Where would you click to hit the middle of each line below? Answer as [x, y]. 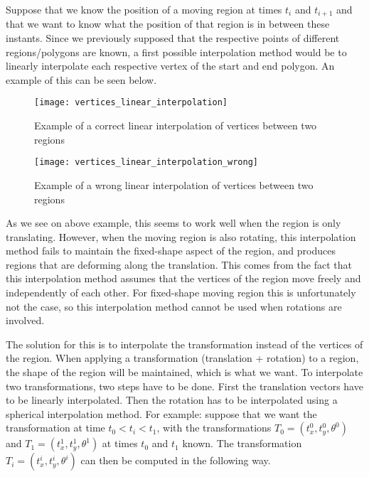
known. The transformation [242, 443]
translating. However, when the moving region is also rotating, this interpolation [181, 236]
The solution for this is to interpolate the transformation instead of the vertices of [184, 344]
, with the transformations [214, 428]
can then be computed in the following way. [176, 460]
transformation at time [55, 428]
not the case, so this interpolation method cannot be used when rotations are [174, 306]
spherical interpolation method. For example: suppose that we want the [161, 413]
